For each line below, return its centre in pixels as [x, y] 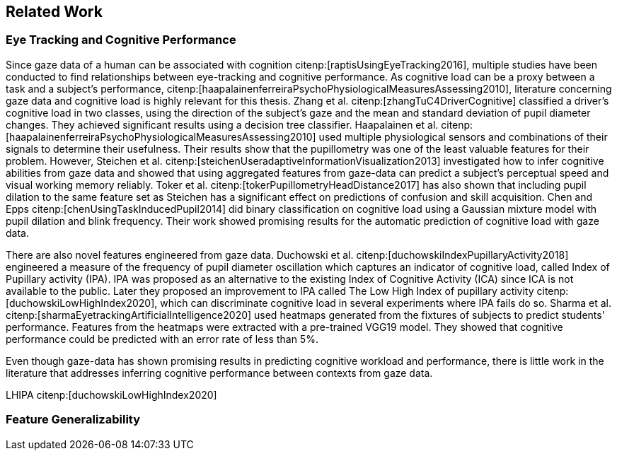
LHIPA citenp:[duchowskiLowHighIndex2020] [111, 394]
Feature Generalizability [73, 420]
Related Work [54, 12]
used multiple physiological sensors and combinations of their [463, 136]
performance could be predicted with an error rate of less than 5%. [162, 339]
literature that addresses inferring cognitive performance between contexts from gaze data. [219, 373]
